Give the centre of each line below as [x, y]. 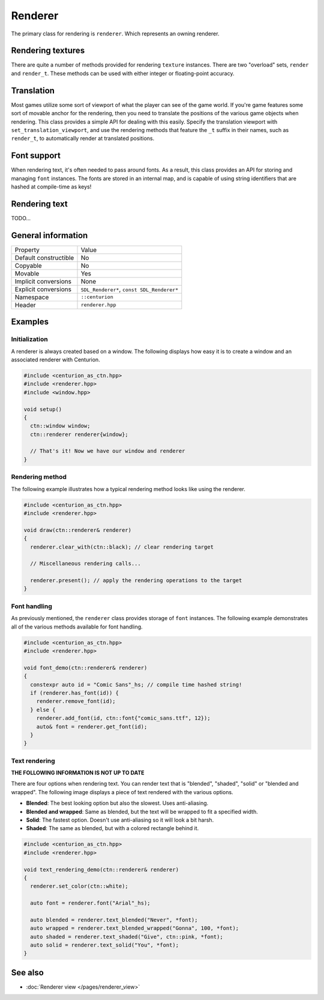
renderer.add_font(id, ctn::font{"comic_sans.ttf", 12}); [123, 718]
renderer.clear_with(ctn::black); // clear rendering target [122, 547]
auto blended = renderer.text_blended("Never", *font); [114, 920]
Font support [36, 156]
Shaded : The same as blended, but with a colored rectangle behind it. [112, 828]
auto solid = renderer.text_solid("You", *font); [105, 945]
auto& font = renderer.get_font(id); [92, 727]
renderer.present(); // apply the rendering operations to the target [136, 580]
